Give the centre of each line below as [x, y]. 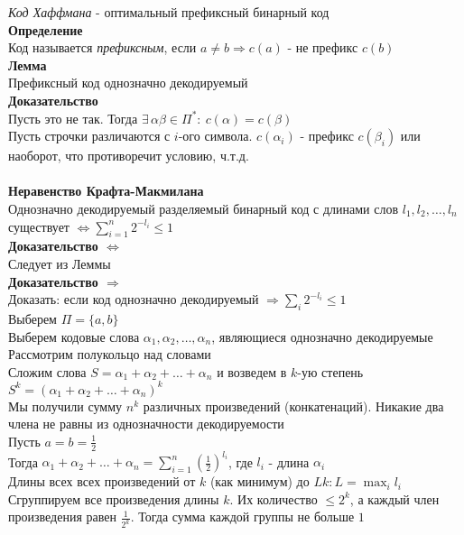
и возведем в [252, 371]
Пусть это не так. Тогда [73, 118]
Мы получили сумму [65, 406]
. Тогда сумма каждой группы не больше [242, 517]
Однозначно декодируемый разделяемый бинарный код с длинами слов [204, 208]
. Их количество [274, 498]
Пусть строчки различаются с [89, 136]
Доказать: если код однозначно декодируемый [134, 299]
